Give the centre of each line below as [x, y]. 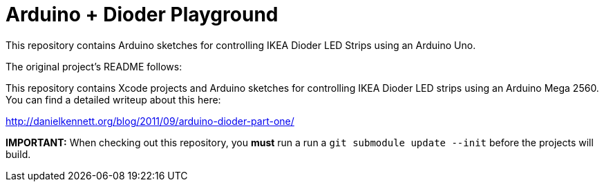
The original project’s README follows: [94, 66]
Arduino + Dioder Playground [142, 14]
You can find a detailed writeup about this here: [113, 99]
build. [18, 154]
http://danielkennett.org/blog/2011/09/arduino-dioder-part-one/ [150, 121]
